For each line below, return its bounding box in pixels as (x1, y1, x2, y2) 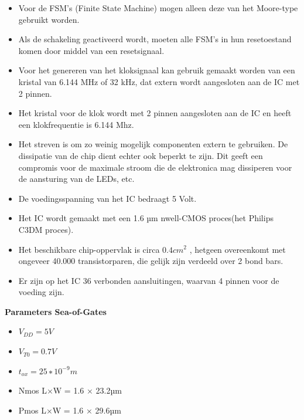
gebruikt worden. (18, 13, 80, 25)
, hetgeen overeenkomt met (189, 243, 286, 255)
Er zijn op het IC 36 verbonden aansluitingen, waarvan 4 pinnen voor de (18, 274, 279, 286)
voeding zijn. (18, 286, 64, 298)
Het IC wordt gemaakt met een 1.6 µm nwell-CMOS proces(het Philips (18, 212, 274, 224)
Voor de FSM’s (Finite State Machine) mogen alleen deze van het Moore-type (18, 2, 298, 13)
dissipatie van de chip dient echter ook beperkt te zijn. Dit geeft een (18, 149, 263, 161)
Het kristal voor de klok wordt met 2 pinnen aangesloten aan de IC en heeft (18, 107, 292, 119)
